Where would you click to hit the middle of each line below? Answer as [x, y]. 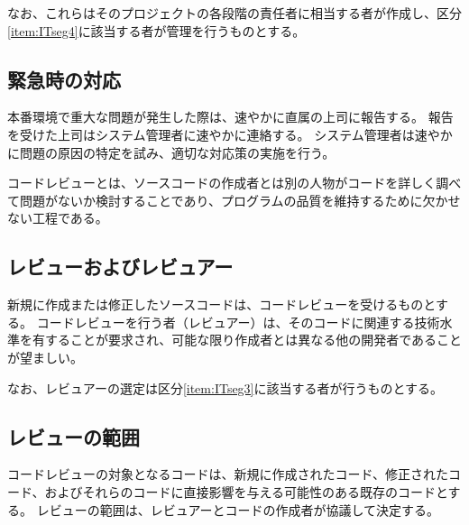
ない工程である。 [58, 218]
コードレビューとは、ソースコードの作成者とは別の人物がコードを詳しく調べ [234, 183]
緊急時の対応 [64, 79]
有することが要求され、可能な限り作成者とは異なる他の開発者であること [247, 340]
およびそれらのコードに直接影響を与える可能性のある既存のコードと [246, 491]
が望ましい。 [45, 357]
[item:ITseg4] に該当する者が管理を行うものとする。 [156, 30]
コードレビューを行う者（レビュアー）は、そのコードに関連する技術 [238, 322]
